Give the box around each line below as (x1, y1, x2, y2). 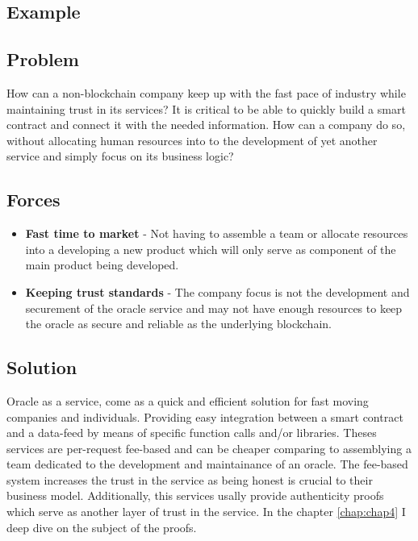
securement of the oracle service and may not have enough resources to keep (25, 299, 403, 316)
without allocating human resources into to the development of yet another (6, 131, 378, 148)
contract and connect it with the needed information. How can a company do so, (6, 116, 406, 133)
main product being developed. (25, 256, 179, 273)
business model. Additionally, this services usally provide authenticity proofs (6, 487, 384, 504)
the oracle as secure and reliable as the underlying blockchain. (25, 315, 332, 332)
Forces (6, 187, 61, 212)
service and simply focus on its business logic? (6, 148, 234, 164)
